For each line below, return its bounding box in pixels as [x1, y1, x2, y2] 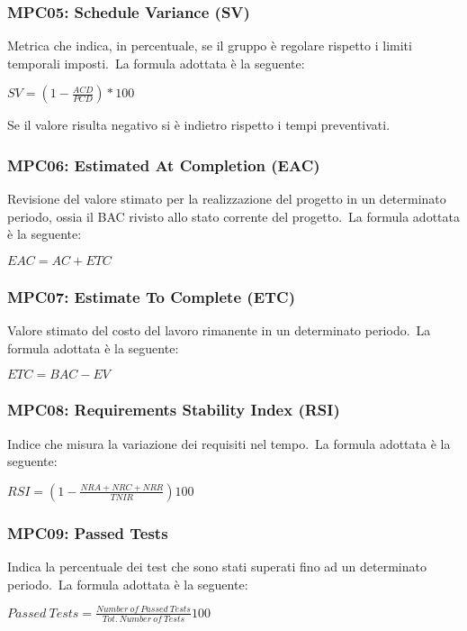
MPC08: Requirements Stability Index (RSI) [7, 398, 340, 421]
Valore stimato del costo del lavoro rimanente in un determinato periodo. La [7, 321, 431, 340]
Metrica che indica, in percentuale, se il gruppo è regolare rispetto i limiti [7, 36, 412, 55]
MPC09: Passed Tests [7, 521, 168, 544]
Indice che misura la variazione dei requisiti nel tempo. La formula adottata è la [7, 434, 451, 453]
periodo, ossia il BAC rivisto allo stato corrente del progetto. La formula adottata [7, 206, 460, 225]
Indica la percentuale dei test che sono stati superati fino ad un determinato [7, 557, 427, 576]
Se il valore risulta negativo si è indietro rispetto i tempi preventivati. [7, 115, 391, 134]
